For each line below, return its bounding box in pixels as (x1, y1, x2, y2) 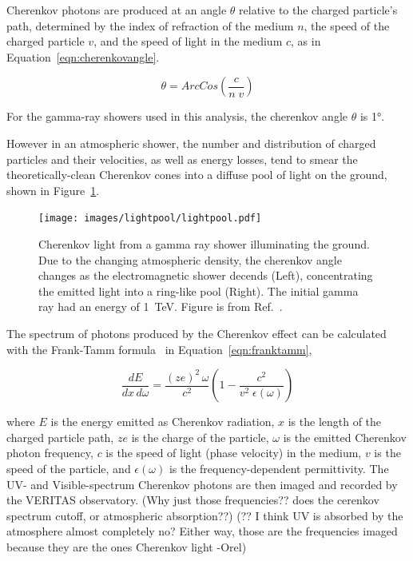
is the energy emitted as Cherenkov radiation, (50, 413, 275, 430)
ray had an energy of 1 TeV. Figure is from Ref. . (38, 298, 283, 315)
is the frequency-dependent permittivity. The (169, 460, 389, 476)
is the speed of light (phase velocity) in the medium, (105, 444, 362, 461)
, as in (291, 33, 321, 50)
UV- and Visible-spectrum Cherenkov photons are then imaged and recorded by (6, 475, 398, 492)
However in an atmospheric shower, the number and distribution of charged (6, 134, 376, 151)
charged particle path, (6, 428, 114, 445)
